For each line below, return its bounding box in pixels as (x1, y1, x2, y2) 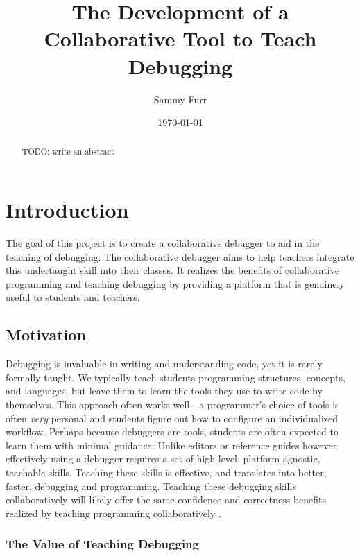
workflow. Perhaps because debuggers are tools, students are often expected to (6, 424, 338, 439)
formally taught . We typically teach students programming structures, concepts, (6, 370, 345, 384)
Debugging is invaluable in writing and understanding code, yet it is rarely (6, 356, 323, 371)
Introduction (6, 196, 129, 224)
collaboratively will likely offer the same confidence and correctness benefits (6, 492, 327, 507)
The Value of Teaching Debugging (6, 535, 199, 553)
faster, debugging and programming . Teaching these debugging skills (6, 478, 296, 493)
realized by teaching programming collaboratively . (6, 505, 221, 520)
